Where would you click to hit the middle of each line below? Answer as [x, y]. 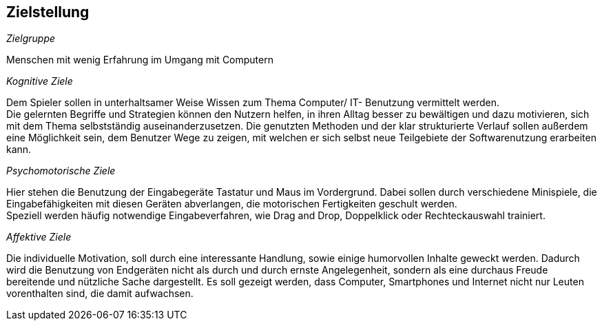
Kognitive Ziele [40, 81]
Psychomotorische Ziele [61, 171]
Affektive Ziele [39, 237]
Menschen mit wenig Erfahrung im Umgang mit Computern [140, 60]
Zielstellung [48, 12]
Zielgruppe [31, 39]
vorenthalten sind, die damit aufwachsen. [100, 294]
